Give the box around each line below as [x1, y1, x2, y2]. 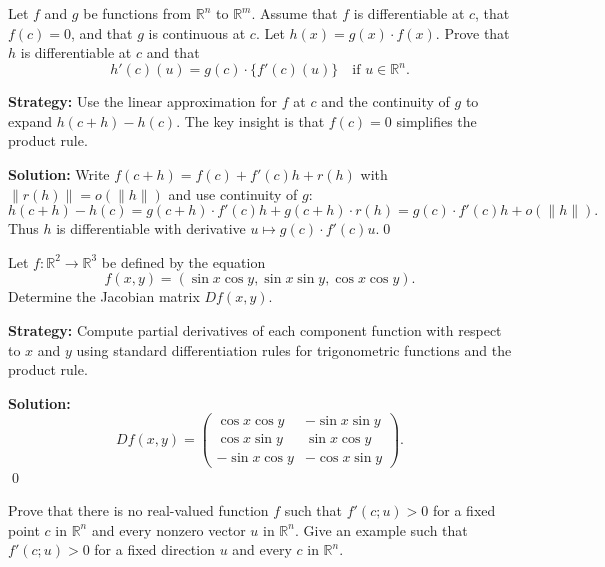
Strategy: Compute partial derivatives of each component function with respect [8, 320, 502, 341]
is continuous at [148, 22, 246, 43]
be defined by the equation [101, 251, 266, 272]
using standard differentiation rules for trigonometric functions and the [76, 339, 512, 360]
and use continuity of [168, 183, 298, 204]
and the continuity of [321, 91, 450, 112]
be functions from [83, 3, 192, 23]
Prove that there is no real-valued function [8, 500, 269, 521]
